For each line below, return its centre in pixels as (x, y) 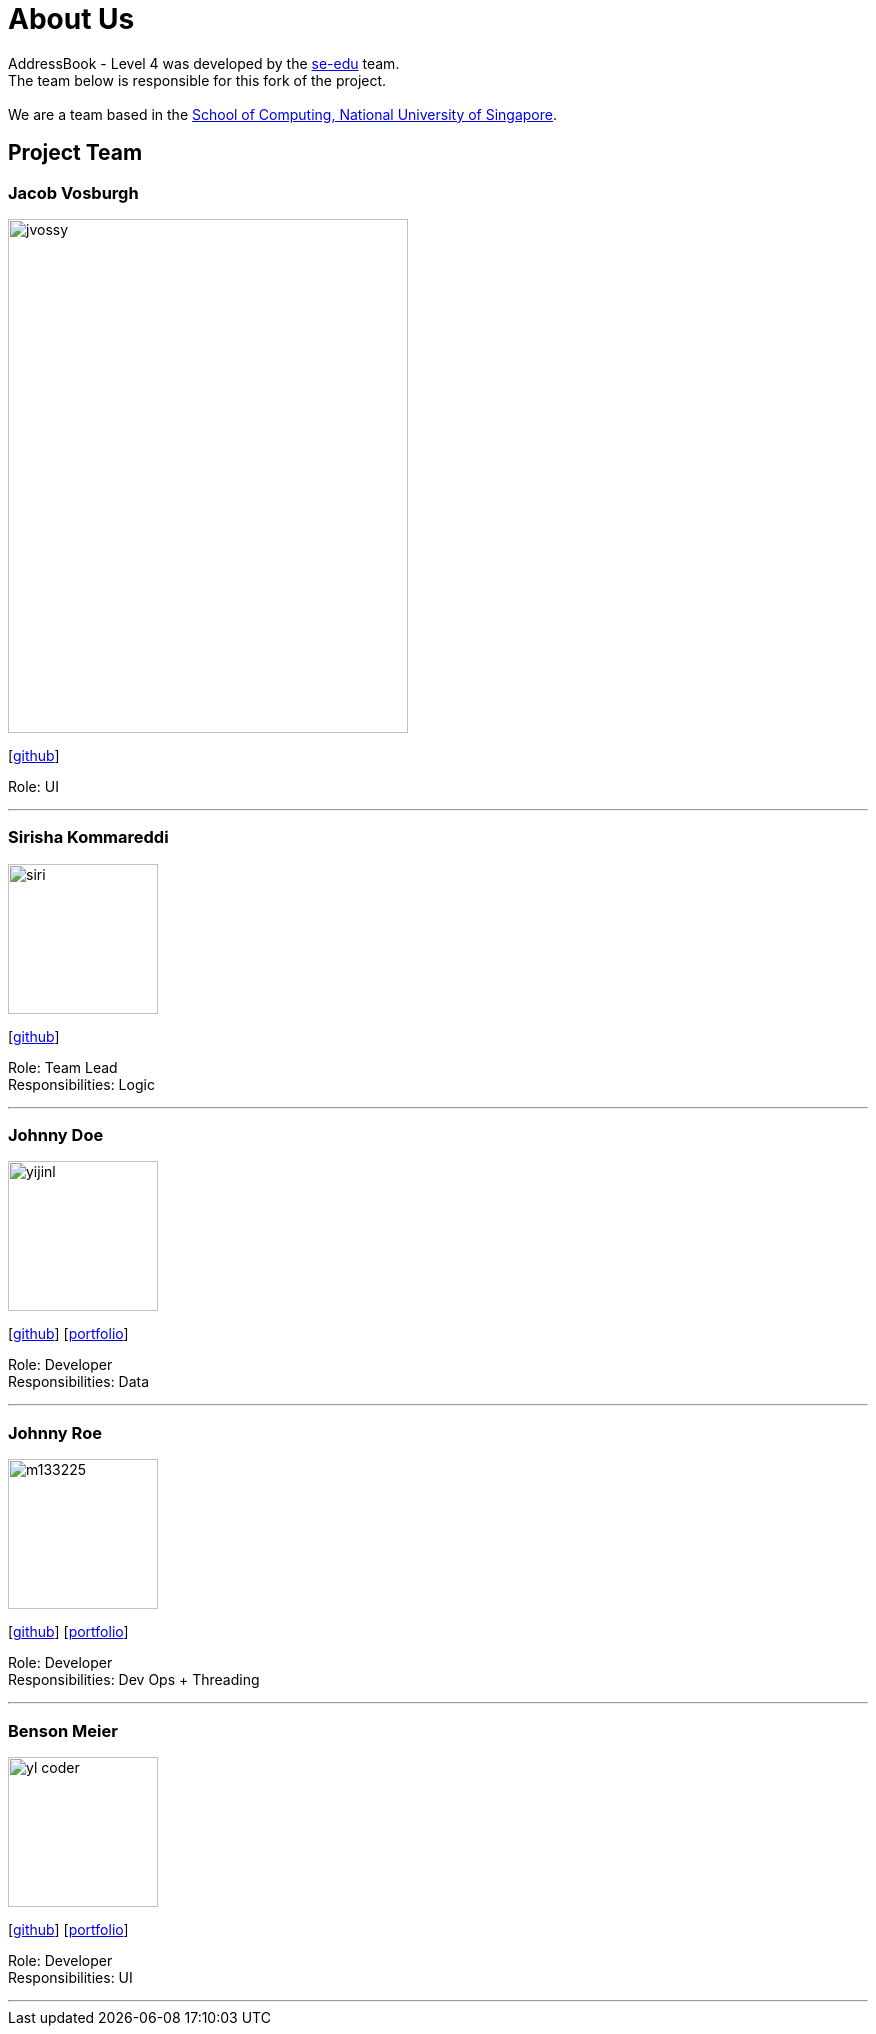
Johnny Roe (55, 1432)
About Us (71, 19)
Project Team (75, 153)
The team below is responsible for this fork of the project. (197, 80)
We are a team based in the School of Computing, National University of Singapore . (283, 114)
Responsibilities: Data (79, 1382)
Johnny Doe (56, 1135)
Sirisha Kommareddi (88, 837)
